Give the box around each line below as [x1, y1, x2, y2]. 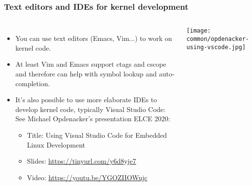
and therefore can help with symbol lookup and [15, 69, 157, 78]
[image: [186, 27, 211, 35]
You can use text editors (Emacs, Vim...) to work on [15, 33, 172, 43]
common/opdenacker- [186, 35, 249, 42]
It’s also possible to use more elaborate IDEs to [15, 94, 157, 105]
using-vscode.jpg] [186, 43, 246, 51]
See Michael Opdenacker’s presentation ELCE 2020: [15, 113, 170, 124]
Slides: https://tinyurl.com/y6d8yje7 [27, 156, 136, 166]
